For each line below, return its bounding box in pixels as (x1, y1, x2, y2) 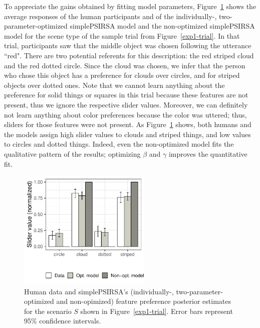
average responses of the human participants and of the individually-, (4, 11, 217, 21)
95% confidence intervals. (24, 315, 101, 326)
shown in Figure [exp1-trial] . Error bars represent (80, 305, 233, 316)
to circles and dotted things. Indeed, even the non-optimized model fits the (4, 139, 234, 149)
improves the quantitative (168, 148, 247, 159)
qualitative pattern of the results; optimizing (4, 148, 141, 159)
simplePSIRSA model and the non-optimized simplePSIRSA (70, 21, 255, 31)
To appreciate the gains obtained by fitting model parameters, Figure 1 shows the (4, 1, 256, 11)
